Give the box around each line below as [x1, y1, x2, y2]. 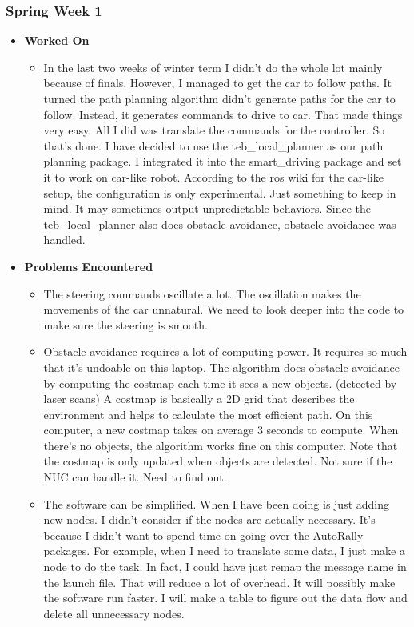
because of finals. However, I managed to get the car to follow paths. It [43, 74, 392, 91]
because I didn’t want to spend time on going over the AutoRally [43, 526, 364, 543]
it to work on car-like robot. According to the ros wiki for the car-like [43, 168, 384, 185]
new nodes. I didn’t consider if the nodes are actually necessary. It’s [43, 511, 376, 528]
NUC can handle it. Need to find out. [43, 469, 227, 485]
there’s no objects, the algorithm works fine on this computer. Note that [43, 437, 398, 453]
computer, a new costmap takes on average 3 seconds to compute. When [43, 421, 399, 438]
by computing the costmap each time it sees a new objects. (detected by [43, 374, 397, 391]
